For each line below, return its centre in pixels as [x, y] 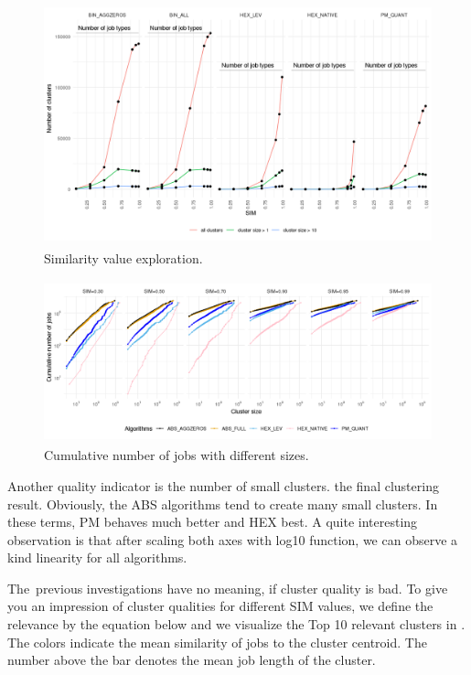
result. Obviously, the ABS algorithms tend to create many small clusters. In [223, 504]
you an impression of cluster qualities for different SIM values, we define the [220, 606]
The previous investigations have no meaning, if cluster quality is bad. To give [228, 588]
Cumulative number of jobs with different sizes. [177, 455]
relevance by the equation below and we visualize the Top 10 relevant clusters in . [236, 624]
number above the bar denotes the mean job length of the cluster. [192, 660]
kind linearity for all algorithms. [97, 557]
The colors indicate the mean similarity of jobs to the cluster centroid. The [217, 642]
